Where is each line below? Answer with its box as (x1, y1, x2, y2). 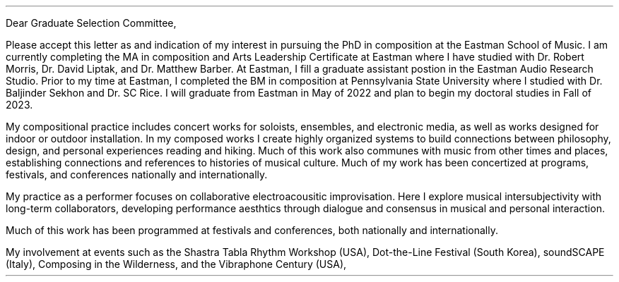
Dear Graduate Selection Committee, (6, 17, 177, 29)
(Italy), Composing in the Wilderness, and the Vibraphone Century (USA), (6, 258, 347, 270)
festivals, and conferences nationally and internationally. (6, 168, 268, 180)
